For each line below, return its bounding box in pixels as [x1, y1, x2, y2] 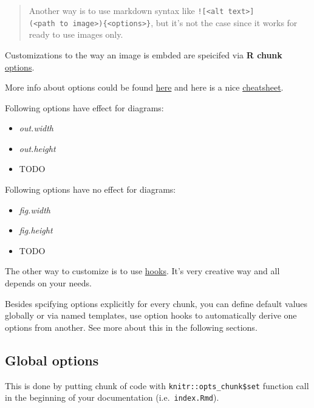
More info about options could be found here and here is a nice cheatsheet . [5, 81, 284, 94]
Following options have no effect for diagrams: [5, 183, 176, 196]
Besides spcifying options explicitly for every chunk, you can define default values [5, 297, 308, 309]
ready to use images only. [29, 28, 123, 41]
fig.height [19, 224, 53, 237]
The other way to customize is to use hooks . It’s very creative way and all [5, 265, 280, 277]
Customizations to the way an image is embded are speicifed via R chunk [5, 48, 282, 61]
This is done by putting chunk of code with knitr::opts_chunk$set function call [5, 379, 309, 392]
